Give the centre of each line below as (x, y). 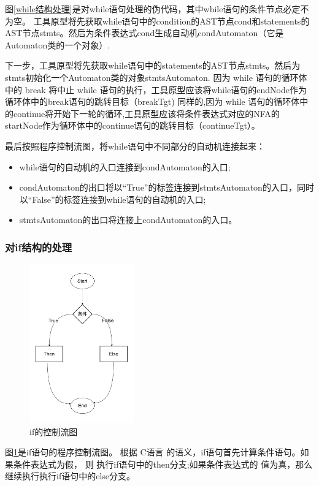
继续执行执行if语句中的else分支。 (70, 476)
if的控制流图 (54, 431)
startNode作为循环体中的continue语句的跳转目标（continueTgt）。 (133, 125)
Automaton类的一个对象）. (58, 44)
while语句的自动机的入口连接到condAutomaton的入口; (125, 166)
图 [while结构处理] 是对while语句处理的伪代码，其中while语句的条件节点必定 (153, 9)
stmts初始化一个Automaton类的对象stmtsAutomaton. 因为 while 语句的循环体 (156, 77)
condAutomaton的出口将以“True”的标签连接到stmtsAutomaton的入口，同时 (167, 187)
